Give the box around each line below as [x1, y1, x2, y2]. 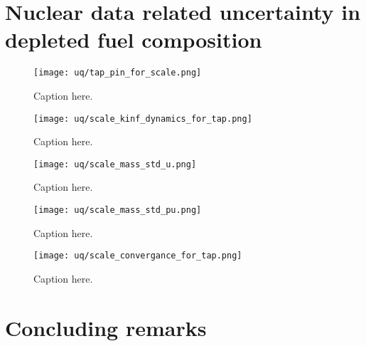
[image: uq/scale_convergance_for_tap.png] [33, 251, 242, 261]
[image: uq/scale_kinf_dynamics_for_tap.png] [33, 113, 252, 124]
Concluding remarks [5, 313, 207, 342]
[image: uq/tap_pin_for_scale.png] [33, 68, 202, 78]
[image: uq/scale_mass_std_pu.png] [33, 205, 202, 216]
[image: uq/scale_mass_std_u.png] [33, 159, 197, 169]
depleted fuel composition [5, 25, 262, 54]
